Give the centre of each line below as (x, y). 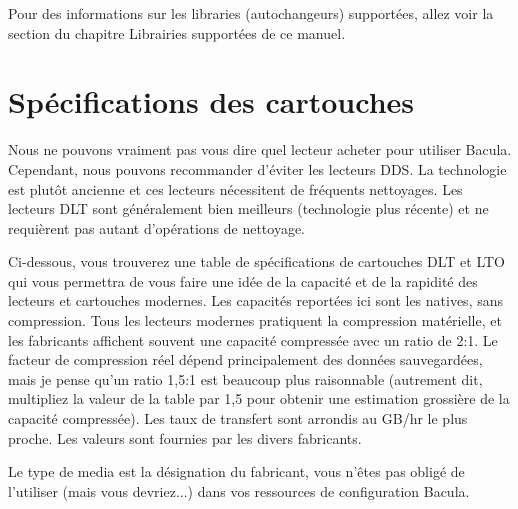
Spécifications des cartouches (211, 101)
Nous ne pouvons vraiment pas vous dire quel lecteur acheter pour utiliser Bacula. (260, 149)
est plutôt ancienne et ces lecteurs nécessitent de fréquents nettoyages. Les (235, 188)
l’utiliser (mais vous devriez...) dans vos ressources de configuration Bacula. (239, 490)
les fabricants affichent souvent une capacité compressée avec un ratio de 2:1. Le (253, 339)
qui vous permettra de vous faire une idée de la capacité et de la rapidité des (243, 280)
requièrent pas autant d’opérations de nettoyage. (157, 227)
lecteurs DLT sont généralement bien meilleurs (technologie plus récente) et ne (248, 208)
